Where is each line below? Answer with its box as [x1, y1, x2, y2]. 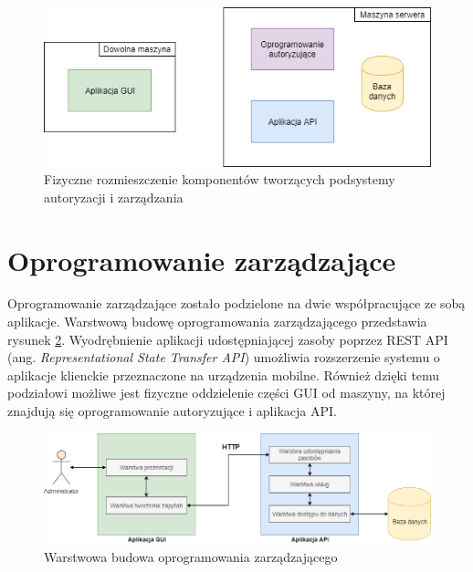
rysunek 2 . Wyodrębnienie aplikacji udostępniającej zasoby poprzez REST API [7, 329, 448, 348]
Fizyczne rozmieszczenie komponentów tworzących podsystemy [44, 170, 395, 189]
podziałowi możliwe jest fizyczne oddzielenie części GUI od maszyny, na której [7, 383, 446, 402]
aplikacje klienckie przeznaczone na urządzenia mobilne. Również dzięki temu [7, 365, 440, 384]
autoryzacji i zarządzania [44, 187, 184, 206]
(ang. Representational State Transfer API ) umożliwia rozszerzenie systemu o [7, 348, 440, 367]
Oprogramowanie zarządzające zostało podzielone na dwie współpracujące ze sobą [7, 294, 466, 313]
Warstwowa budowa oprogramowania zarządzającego [44, 546, 338, 566]
